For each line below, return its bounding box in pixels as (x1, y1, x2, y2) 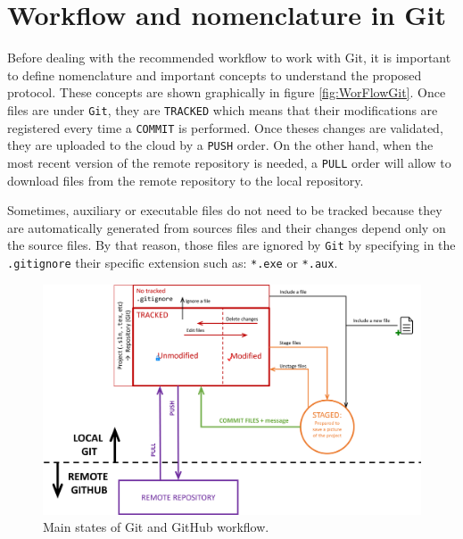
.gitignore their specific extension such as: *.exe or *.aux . (7, 253, 338, 271)
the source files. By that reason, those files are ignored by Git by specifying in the (7, 236, 456, 254)
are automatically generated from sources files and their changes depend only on (7, 218, 446, 236)
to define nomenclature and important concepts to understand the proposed (7, 65, 422, 84)
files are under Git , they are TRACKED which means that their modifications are (7, 100, 438, 119)
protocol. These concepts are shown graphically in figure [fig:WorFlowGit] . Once (7, 83, 446, 102)
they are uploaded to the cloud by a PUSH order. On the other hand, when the (7, 136, 434, 154)
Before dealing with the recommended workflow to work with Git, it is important (7, 48, 451, 67)
